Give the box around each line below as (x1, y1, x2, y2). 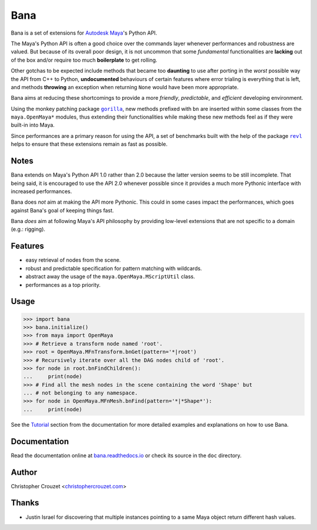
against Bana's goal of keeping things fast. (11, 207, 114, 214)
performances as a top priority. (25, 281, 101, 288)
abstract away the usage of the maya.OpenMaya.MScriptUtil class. (25, 273, 195, 280)
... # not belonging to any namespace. (23, 390, 138, 396)
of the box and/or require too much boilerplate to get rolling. (11, 56, 158, 63)
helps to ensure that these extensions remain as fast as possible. (11, 141, 168, 148)
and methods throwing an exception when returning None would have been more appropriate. (11, 83, 239, 90)
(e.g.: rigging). (11, 226, 46, 233)
